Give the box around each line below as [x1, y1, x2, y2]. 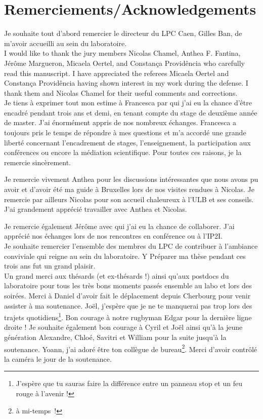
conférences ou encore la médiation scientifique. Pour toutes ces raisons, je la [4, 147, 242, 158]
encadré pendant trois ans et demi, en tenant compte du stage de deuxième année [4, 107, 257, 118]
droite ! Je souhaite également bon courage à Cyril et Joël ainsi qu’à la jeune [4, 322, 243, 332]
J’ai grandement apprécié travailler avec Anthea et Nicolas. [4, 204, 187, 214]
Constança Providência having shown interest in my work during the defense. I [4, 78, 248, 88]
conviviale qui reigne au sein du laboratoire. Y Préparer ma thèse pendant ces [4, 250, 246, 261]
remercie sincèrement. [4, 157, 71, 167]
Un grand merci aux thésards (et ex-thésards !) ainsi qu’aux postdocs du [4, 270, 229, 281]
